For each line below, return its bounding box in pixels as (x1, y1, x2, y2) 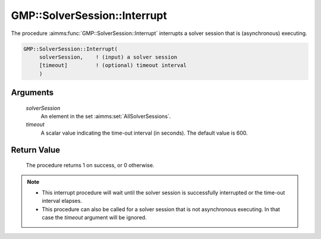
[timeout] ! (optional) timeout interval (39, 62, 187, 69)
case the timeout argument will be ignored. (42, 214, 147, 221)
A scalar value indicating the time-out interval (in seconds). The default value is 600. (40, 129, 248, 136)
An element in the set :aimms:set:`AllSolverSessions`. (40, 113, 171, 120)
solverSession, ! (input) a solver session (39, 53, 178, 60)
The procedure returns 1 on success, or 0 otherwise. (26, 162, 155, 169)
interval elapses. (42, 197, 83, 205)
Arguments (11, 88, 54, 98)
